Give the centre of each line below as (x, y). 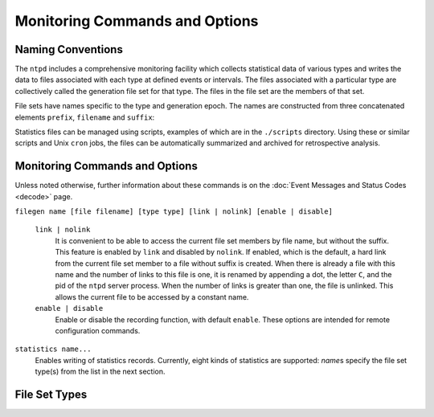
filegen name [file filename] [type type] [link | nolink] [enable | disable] (174, 212)
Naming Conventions (69, 49)
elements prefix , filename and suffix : (85, 117)
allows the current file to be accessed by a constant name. (152, 296)
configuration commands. (98, 331)
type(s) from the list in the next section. (100, 372)
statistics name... (53, 349)
